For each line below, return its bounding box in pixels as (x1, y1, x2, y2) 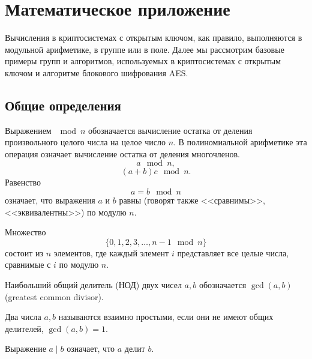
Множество (5, 226, 46, 238)
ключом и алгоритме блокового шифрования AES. (5, 66, 188, 79)
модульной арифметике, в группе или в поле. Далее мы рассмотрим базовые (5, 43, 284, 55)
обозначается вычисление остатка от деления (88, 124, 253, 136)
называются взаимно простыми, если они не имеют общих (58, 310, 274, 323)
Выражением (5, 124, 52, 136)
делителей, (5, 322, 44, 334)
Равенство (5, 176, 41, 189)
